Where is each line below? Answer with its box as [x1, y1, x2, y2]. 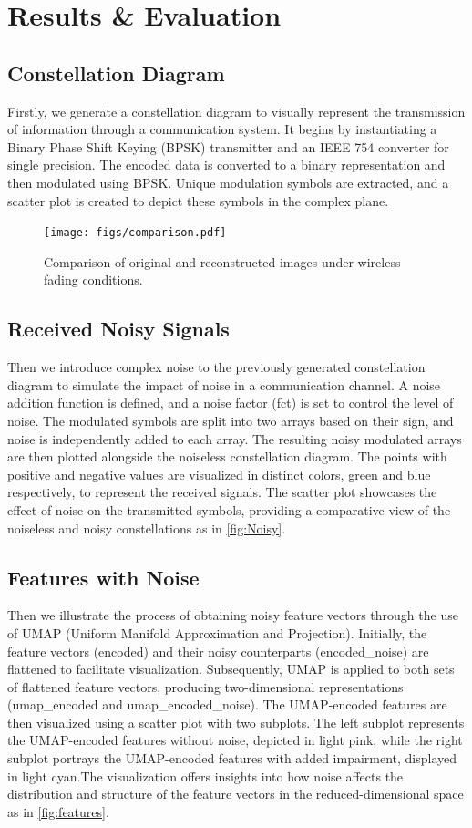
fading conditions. [44, 270, 143, 289]
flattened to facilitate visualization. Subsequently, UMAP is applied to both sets [7, 659, 455, 678]
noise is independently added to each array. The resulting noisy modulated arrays [7, 429, 462, 448]
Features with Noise [7, 563, 200, 591]
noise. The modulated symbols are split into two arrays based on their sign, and [7, 410, 454, 430]
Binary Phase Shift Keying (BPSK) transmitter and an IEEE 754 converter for [7, 137, 449, 156]
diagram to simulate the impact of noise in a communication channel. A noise [7, 375, 441, 394]
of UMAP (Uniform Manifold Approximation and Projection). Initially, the [7, 623, 427, 642]
